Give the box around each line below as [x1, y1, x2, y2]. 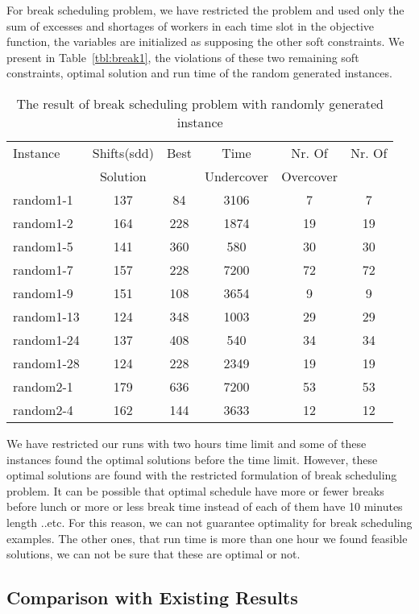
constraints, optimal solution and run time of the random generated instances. [6, 64, 392, 81]
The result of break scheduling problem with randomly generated [16, 93, 384, 113]
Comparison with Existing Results [6, 585, 298, 610]
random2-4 [13, 400, 73, 419]
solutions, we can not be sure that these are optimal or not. [6, 546, 301, 562]
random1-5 [13, 236, 73, 255]
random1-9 [13, 283, 73, 302]
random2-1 [13, 376, 73, 396]
